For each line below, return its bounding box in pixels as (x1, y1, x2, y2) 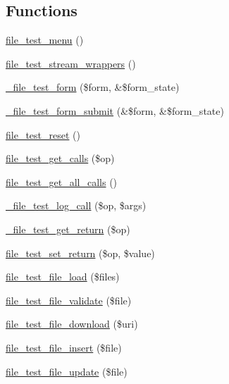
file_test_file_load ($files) (6, 269, 120, 284)
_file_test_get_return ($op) (6, 221, 130, 236)
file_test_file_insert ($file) (6, 340, 122, 354)
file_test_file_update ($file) (6, 364, 128, 378)
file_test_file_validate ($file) (6, 292, 132, 307)
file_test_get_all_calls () (6, 174, 118, 189)
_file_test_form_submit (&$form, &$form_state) (6, 103, 224, 118)
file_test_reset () (6, 127, 80, 142)
